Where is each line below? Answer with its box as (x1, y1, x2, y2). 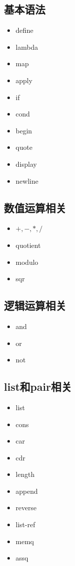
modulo (15, 256, 38, 267)
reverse (15, 502, 37, 513)
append (15, 485, 38, 496)
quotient (15, 239, 41, 250)
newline (15, 175, 38, 186)
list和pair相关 (4, 379, 72, 394)
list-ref (15, 519, 36, 530)
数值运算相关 (4, 200, 66, 215)
